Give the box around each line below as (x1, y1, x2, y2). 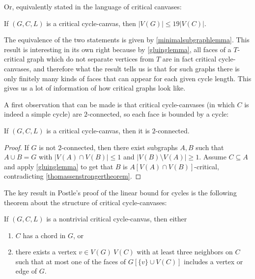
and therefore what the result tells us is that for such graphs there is (33, 63, 240, 73)
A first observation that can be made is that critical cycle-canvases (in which (4, 99, 235, 109)
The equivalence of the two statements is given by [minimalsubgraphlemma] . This (4, 34, 250, 45)
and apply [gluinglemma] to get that (4, 161, 113, 171)
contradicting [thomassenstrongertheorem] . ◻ (4, 171, 142, 181)
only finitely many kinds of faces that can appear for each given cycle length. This (4, 73, 252, 83)
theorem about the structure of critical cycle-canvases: (4, 197, 167, 207)
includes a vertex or (184, 256, 243, 266)
